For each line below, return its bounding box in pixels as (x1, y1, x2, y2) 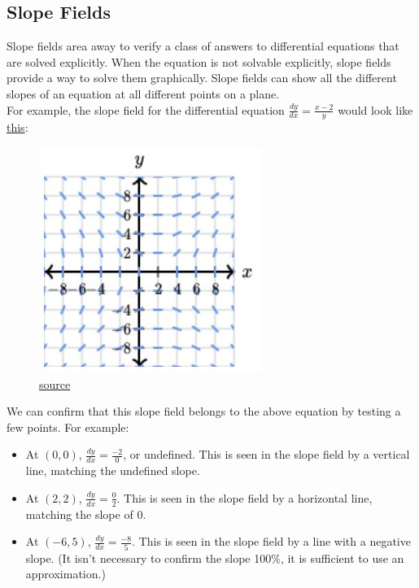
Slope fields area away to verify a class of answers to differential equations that (7, 37, 399, 54)
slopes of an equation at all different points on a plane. (7, 85, 280, 102)
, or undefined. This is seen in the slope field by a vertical (123, 446, 410, 463)
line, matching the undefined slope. (25, 462, 200, 479)
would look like (338, 101, 413, 118)
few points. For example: (7, 418, 129, 435)
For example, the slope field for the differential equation (7, 101, 285, 118)
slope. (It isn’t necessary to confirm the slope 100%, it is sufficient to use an (25, 549, 404, 566)
